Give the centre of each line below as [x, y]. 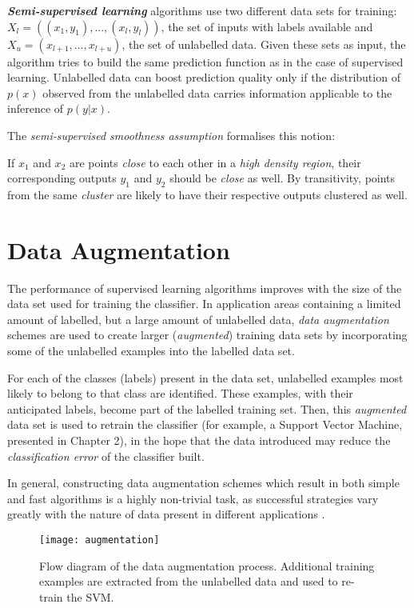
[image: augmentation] [100, 540]
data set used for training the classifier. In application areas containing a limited [204, 304]
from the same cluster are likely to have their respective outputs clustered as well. [207, 194]
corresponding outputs [62, 178]
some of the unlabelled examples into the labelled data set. [151, 351]
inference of [36, 108]
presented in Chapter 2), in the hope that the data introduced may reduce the [199, 440]
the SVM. [90, 596]
